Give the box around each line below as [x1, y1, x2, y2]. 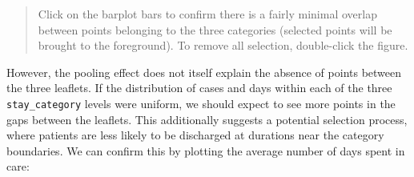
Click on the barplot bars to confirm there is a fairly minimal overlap [38, 6, 377, 22]
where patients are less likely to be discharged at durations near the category [6, 127, 384, 143]
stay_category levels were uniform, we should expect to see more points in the [6, 95, 396, 111]
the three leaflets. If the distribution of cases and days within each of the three [6, 79, 392, 96]
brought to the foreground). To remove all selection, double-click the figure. [38, 37, 408, 54]
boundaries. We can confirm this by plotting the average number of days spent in [6, 142, 405, 159]
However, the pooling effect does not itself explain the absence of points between [6, 63, 402, 80]
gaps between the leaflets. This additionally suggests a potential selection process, [6, 111, 408, 127]
